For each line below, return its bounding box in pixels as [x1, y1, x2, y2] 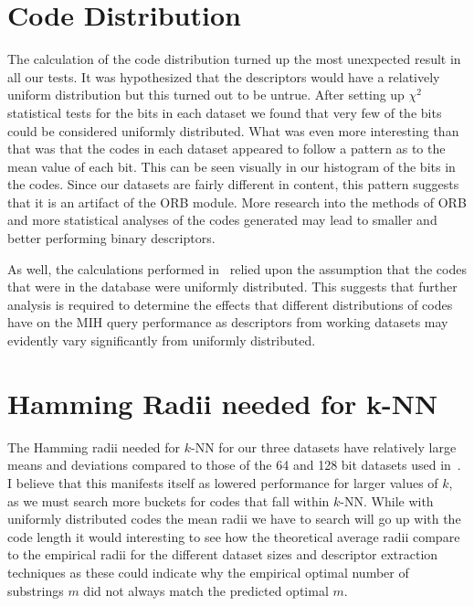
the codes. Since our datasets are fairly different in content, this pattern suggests [7, 175, 459, 194]
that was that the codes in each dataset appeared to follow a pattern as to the [7, 139, 446, 158]
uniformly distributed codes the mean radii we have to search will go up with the [7, 509, 461, 528]
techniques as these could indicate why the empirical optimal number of [7, 562, 409, 581]
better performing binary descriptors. [7, 229, 216, 248]
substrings [7, 580, 64, 600]
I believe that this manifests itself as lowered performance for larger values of [7, 473, 438, 492]
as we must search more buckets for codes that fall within [7, 491, 330, 510]
